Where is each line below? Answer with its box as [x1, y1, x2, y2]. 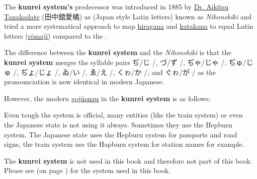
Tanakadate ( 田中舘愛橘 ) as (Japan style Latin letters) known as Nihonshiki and [4, 11, 252, 21]
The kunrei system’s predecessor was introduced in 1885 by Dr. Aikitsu [4, 1, 229, 11]
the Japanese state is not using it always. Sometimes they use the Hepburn [4, 119, 233, 129]
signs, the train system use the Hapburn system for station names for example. [4, 139, 245, 149]
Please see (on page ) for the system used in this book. [4, 165, 171, 176]
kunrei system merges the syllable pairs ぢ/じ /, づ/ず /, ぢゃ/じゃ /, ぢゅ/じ [4, 57, 254, 67]
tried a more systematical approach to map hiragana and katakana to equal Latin [4, 21, 254, 31]
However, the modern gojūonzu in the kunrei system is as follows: [4, 93, 211, 103]
